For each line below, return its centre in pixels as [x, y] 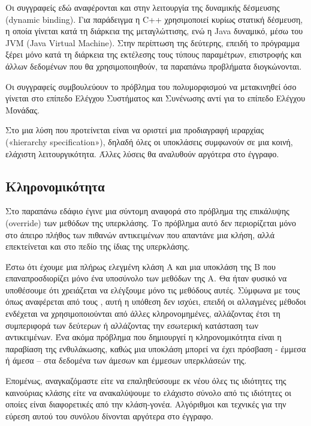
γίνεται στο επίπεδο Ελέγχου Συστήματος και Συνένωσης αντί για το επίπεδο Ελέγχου [155, 98]
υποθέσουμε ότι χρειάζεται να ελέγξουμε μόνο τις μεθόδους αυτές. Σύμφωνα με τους [153, 289]
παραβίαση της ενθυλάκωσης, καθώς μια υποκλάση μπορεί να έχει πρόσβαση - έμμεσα [156, 348]
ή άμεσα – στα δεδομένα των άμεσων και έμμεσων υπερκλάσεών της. [126, 360]
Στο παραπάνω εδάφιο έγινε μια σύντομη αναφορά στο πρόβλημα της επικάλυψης [147, 211]
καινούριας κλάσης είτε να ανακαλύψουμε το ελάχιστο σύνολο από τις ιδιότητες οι [149, 392]
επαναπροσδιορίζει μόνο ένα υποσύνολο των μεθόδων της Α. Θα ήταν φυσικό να [146, 278]
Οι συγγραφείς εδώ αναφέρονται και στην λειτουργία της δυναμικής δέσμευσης [143, 7]
